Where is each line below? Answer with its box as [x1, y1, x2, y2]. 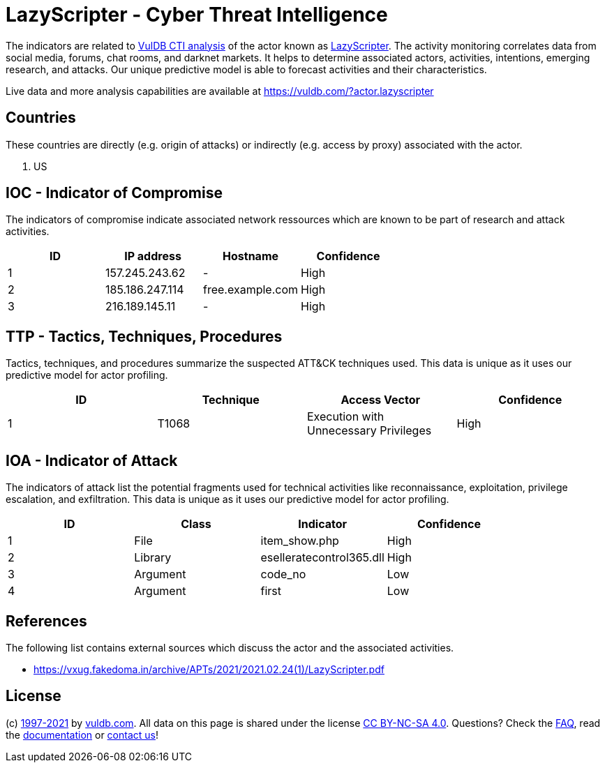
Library [134, 550, 172, 565]
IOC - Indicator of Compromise [6, 184, 223, 202]
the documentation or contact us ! [6, 728, 158, 741]
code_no [260, 567, 306, 582]
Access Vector [341, 393, 421, 407]
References [6, 612, 87, 630]
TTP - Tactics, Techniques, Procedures [6, 327, 283, 345]
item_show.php [260, 534, 339, 548]
